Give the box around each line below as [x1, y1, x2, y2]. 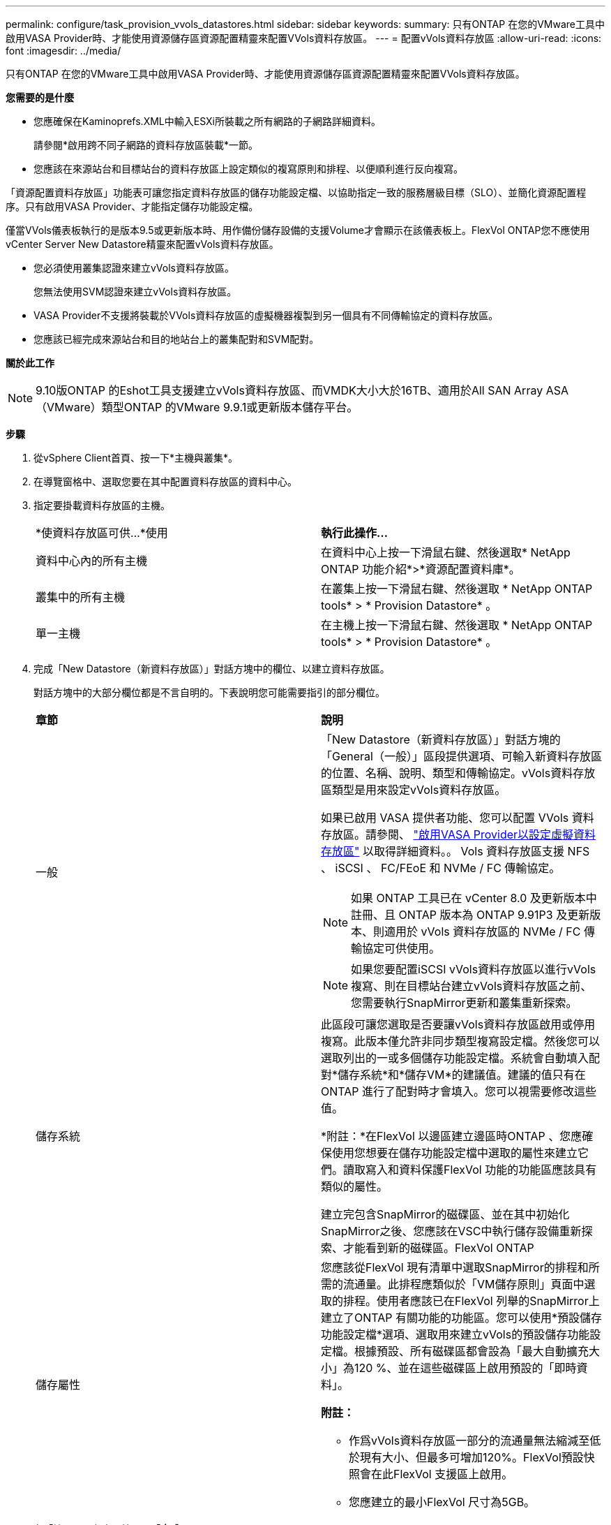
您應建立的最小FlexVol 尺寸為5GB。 [349, 1495, 536, 1509]
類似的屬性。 [321, 1179, 389, 1193]
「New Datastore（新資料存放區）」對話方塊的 [321, 732, 561, 746]
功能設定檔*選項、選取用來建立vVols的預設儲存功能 [321, 1327, 590, 1341]
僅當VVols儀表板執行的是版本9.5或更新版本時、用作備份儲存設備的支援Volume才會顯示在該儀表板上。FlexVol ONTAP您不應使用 [6, 224, 590, 236]
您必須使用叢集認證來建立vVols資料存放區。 [33, 262, 234, 274]
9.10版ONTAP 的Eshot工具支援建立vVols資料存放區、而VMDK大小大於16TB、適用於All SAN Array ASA [36, 383, 568, 397]
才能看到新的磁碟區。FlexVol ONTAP [343, 1241, 534, 1255]
